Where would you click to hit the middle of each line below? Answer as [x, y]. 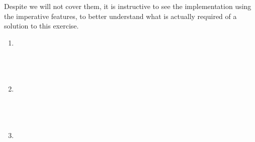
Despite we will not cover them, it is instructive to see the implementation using [128, 6]
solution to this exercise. [41, 26]
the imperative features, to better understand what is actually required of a [120, 16]
